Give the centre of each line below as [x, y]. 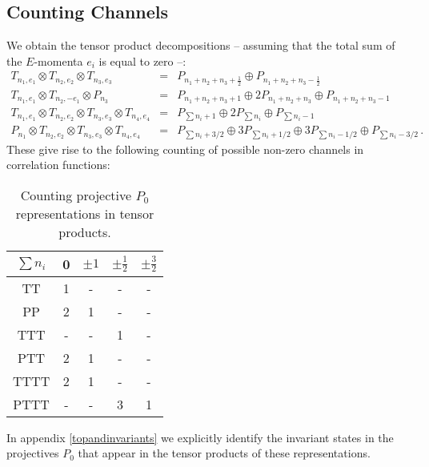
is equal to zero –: [142, 60]
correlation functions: [58, 165]
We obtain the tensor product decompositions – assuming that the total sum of [201, 45]
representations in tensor [85, 213]
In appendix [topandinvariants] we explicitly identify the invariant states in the [200, 437]
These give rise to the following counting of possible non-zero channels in [185, 149]
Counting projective [76, 195]
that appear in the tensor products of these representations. [224, 453]
